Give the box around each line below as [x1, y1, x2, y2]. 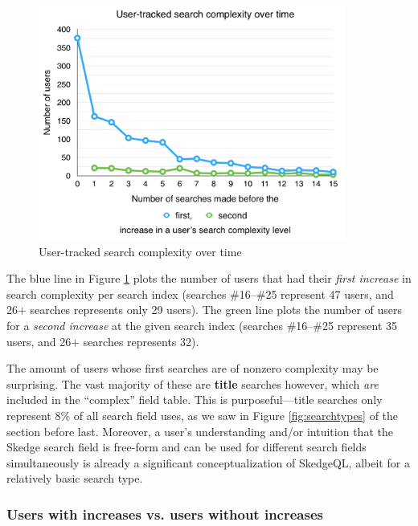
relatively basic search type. [6, 470, 143, 487]
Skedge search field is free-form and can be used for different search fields [6, 438, 367, 455]
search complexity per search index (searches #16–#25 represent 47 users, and [6, 285, 394, 302]
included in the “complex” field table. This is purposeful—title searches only [6, 391, 383, 408]
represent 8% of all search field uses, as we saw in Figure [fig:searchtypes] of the [6, 406, 399, 423]
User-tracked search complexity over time [39, 243, 242, 259]
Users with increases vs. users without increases [6, 504, 323, 524]
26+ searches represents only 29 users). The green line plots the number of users [6, 301, 403, 318]
